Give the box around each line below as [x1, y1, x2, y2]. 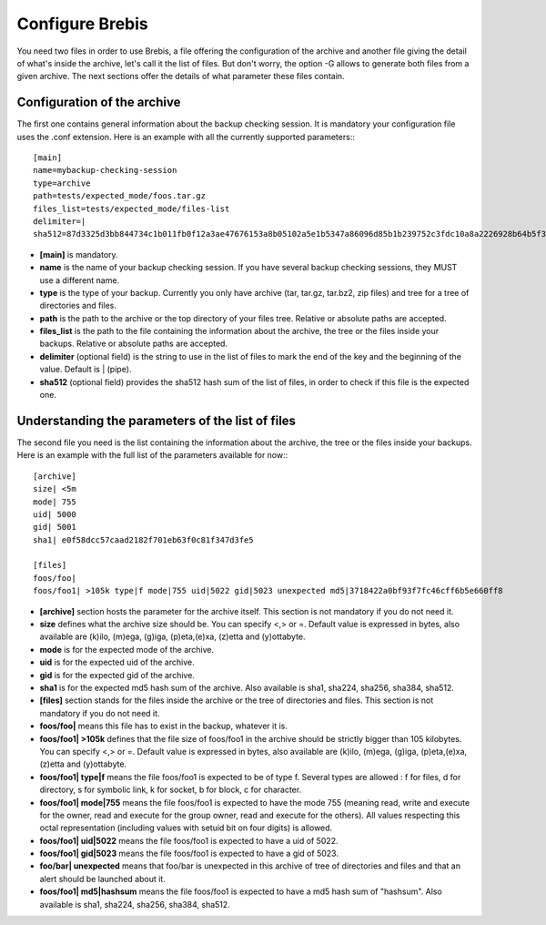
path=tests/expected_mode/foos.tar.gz [33, 191, 207, 201]
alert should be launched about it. [39, 873, 166, 884]
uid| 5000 [33, 509, 76, 519]
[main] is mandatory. [39, 249, 118, 259]
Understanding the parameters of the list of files [16, 412, 296, 428]
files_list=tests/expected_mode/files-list [33, 203, 230, 214]
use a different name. [39, 274, 120, 286]
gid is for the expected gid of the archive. [39, 669, 196, 680]
